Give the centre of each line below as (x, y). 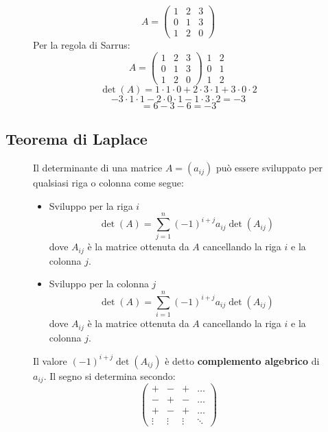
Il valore (50, 360)
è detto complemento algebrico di (242, 360)
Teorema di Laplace (77, 139)
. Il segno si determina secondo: (109, 375)
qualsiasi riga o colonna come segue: (108, 183)
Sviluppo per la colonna (99, 284)
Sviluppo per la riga (91, 205)
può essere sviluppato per (269, 168)
